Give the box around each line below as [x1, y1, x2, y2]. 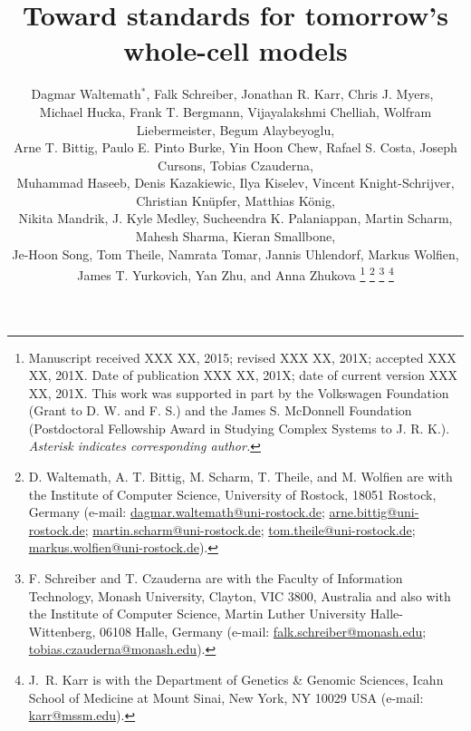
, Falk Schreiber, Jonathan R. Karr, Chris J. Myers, [146, 84, 434, 103]
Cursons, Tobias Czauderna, [158, 155, 313, 174]
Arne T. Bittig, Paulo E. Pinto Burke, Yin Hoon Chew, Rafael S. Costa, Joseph [14, 138, 457, 157]
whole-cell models [123, 32, 348, 69]
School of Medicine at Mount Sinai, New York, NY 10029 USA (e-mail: [28, 687, 424, 707]
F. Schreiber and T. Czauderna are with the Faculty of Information [28, 569, 403, 588]
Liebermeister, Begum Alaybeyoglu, [136, 120, 335, 139]
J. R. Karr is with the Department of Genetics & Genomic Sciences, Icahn [28, 670, 444, 688]
